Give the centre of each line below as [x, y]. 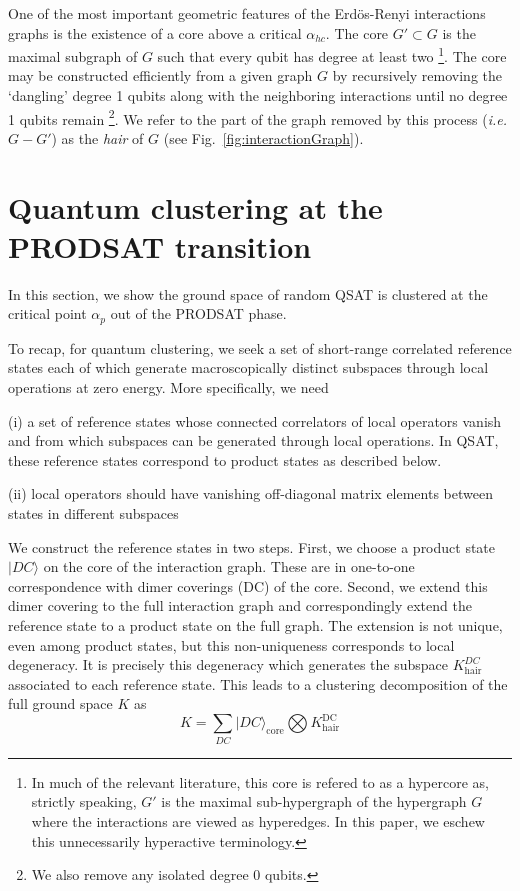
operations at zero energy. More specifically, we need [168, 387]
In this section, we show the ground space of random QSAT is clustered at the [248, 293]
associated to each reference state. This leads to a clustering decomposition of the [258, 683]
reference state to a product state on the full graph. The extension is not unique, [255, 624]
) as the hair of [97, 137]
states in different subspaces [93, 512]
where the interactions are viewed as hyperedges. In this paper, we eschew [258, 820]
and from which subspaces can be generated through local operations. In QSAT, [253, 440]
